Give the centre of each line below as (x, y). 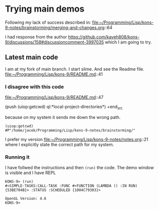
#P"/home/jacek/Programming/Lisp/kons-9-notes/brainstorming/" (70, 130)
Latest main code (32, 57)
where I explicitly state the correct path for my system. (59, 145)
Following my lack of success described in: (48, 22)
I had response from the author (36, 37)
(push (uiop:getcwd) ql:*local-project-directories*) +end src (64, 107)
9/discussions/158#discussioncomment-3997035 (55, 42)
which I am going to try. (128, 42)
